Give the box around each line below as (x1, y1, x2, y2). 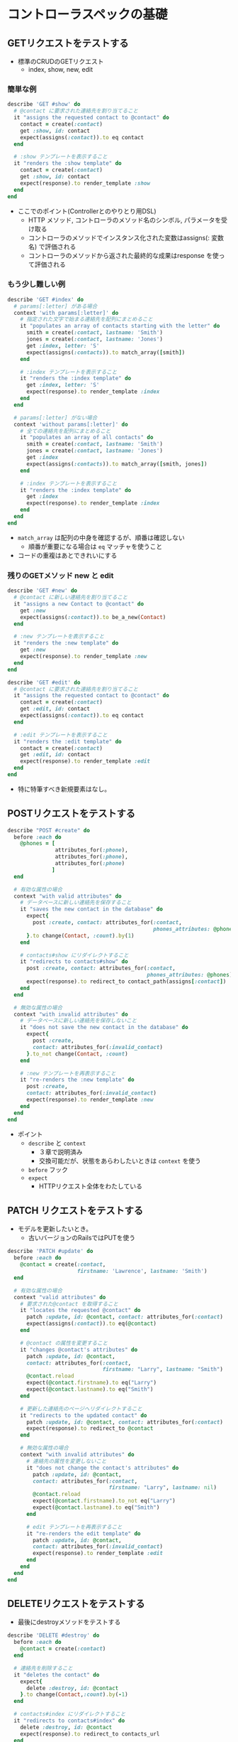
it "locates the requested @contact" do (20, 1307, 141, 1314)
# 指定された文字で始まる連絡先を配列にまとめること (20, 316, 154, 323)
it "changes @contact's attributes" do (20, 1346, 138, 1353)
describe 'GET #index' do (7, 296, 84, 303)
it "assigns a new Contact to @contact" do (13, 600, 144, 608)
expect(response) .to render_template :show (20, 179, 151, 187)
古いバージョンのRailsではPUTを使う (28, 1234, 136, 1242)
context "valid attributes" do (13, 1294, 106, 1301)
